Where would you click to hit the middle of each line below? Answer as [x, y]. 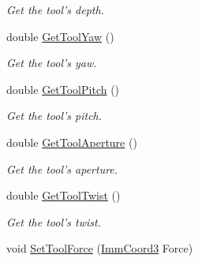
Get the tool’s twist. [54, 221]
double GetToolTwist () [64, 195]
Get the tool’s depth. [55, 9]
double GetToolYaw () [60, 36]
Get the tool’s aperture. [62, 168]
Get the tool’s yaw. [52, 63]
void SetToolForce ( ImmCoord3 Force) [100, 248]
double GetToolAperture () [72, 142]
